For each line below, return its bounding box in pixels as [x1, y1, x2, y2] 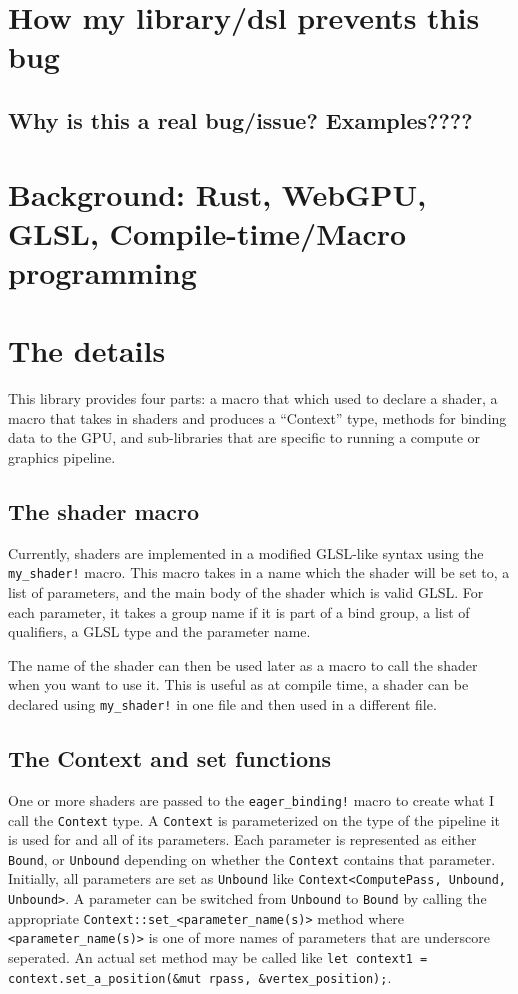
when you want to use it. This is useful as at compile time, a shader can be [8, 674, 469, 695]
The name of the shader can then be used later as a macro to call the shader [8, 654, 478, 675]
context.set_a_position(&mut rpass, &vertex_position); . [8, 966, 392, 987]
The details [8, 330, 166, 371]
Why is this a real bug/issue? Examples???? [8, 104, 473, 135]
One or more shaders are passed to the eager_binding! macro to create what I [8, 789, 495, 810]
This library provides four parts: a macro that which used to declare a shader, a [8, 388, 498, 409]
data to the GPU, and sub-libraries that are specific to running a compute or [8, 427, 481, 448]
